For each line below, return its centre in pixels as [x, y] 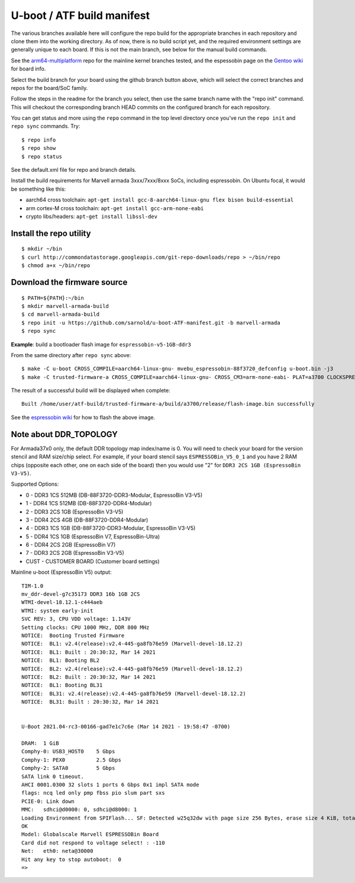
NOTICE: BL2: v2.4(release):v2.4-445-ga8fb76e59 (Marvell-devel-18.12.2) [132, 669]
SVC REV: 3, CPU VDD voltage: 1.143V [76, 619]
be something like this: [38, 189]
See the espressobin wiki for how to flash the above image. [83, 417]
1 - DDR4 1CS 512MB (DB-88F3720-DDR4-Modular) [89, 503]
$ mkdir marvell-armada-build [65, 306]
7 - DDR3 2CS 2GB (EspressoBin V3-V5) [75, 553]
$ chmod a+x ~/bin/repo [56, 266]
